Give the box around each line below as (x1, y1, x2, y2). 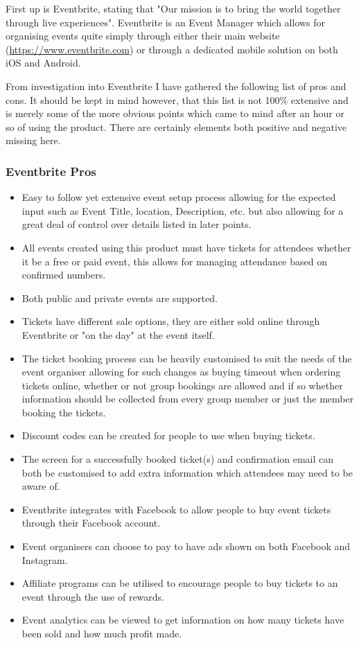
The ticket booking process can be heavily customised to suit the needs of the (21, 351, 352, 365)
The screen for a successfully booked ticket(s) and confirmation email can (21, 452, 334, 466)
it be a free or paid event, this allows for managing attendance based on (21, 254, 327, 268)
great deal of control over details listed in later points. (21, 217, 252, 231)
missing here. (6, 133, 61, 148)
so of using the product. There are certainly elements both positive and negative (6, 119, 347, 134)
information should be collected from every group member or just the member (21, 391, 354, 406)
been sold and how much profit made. (21, 626, 182, 640)
